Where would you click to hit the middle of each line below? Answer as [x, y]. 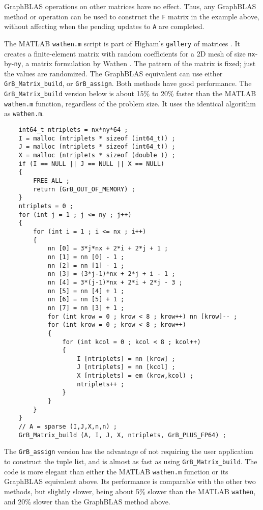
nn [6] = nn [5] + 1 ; [86, 300]
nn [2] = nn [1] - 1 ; [86, 265]
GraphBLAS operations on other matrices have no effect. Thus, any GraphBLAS [130, 6]
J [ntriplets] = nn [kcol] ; [126, 367]
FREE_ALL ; [51, 181]
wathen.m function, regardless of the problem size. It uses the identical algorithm [130, 103]
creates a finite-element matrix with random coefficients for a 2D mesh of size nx [130, 53]
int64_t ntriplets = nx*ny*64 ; [73, 130]
